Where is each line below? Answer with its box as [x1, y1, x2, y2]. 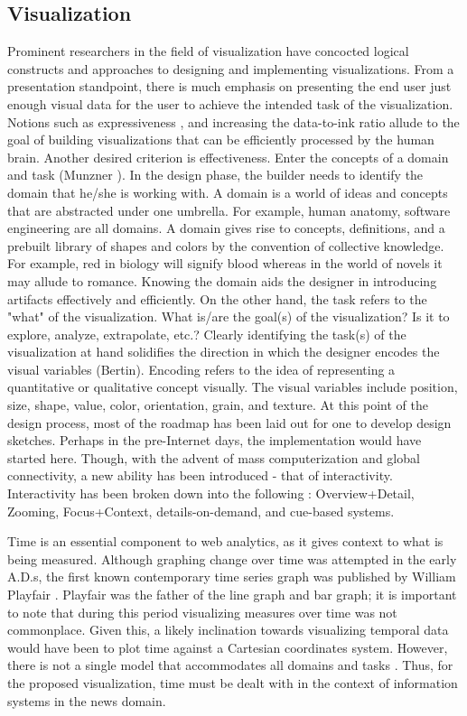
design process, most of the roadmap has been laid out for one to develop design [7, 413, 452, 432]
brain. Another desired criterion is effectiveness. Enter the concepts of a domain [7, 147, 449, 166]
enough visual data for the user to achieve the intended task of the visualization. [7, 94, 453, 113]
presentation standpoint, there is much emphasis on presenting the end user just [7, 77, 452, 96]
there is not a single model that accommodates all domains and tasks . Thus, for [7, 656, 453, 674]
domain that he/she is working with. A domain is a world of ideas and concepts [7, 182, 448, 201]
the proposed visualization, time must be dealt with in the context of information [7, 673, 458, 692]
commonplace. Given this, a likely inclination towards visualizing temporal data [7, 620, 449, 639]
